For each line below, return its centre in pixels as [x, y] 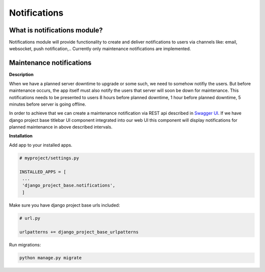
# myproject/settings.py [49, 158]
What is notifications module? [56, 30]
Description [21, 75]
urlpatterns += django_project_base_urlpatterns [79, 232]
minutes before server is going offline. [48, 104]
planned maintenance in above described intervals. [61, 127]
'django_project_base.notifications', [69, 186]
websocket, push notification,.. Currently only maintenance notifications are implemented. [100, 49]
